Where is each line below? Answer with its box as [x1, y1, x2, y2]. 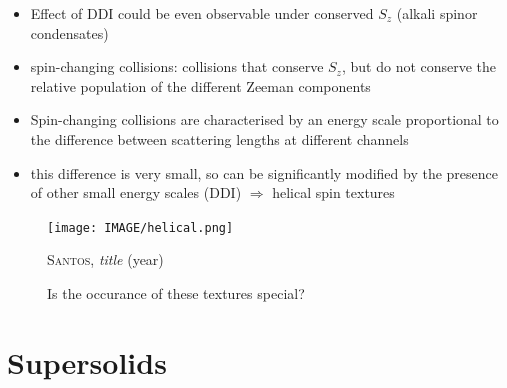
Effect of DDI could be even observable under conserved [30, 3, 374, 23]
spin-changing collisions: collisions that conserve [30, 56, 324, 77]
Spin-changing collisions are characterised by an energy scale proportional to [30, 109, 499, 130]
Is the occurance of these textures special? [47, 283, 305, 303]
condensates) [30, 22, 109, 43]
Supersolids [7, 341, 167, 382]
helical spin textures [272, 182, 395, 203]
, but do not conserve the [341, 56, 497, 77]
